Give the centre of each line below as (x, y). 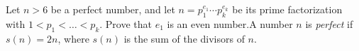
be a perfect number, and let (113, 9)
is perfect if (329, 23)
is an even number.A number (230, 23)
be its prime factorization (287, 9)
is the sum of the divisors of (184, 38)
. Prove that (126, 23)
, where (73, 38)
